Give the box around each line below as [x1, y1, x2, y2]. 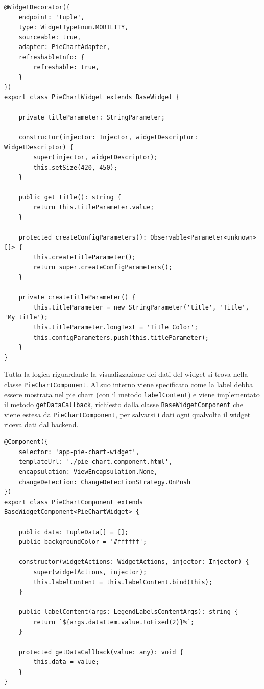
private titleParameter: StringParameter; [18, 113, 165, 121]
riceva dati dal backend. [4, 419, 79, 430]
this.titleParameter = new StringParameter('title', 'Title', [33, 303, 249, 311]
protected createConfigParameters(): [18, 233, 147, 241]
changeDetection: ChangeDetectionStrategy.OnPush [18, 478, 191, 486]
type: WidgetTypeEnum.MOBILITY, [18, 23, 129, 31]
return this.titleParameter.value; [33, 203, 154, 211]
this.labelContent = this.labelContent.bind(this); [33, 578, 213, 586]
